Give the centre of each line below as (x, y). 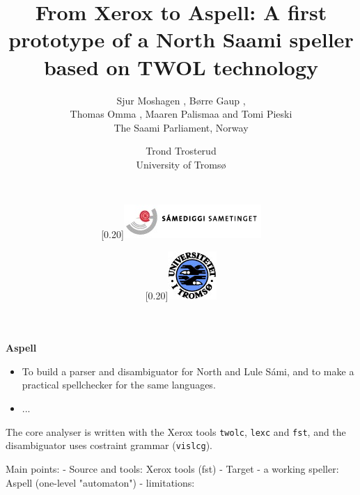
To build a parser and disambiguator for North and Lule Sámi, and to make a (188, 371)
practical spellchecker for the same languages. (119, 385)
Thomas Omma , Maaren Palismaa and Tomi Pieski (181, 114)
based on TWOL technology (181, 66)
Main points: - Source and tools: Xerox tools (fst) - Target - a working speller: (172, 468)
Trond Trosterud (181, 151)
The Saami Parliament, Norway (181, 127)
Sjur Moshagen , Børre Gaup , (181, 100)
